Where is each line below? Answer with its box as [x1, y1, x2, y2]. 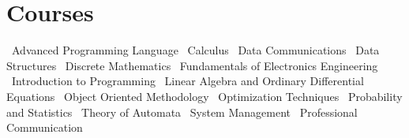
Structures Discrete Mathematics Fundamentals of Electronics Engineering [6, 57, 378, 73]
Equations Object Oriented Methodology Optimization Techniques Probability [6, 88, 403, 104]
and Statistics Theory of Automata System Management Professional [6, 103, 358, 120]
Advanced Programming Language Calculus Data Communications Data [11, 42, 380, 58]
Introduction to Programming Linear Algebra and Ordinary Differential [11, 73, 364, 89]
